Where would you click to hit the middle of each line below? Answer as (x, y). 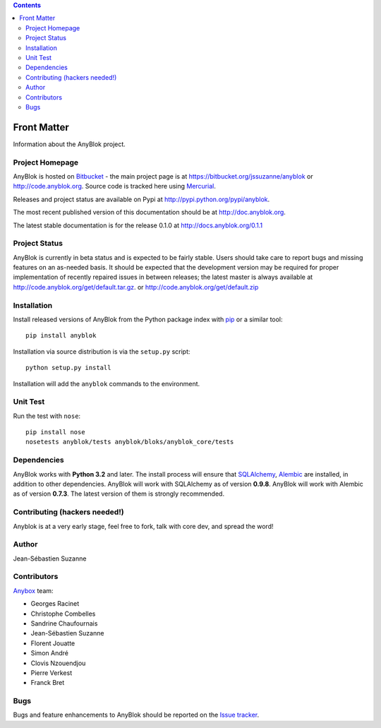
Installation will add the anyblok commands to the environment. (107, 383)
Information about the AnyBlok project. (69, 144)
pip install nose (55, 432)
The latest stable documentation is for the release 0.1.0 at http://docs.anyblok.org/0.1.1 (138, 225)
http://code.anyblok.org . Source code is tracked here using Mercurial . (115, 186)
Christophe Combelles (63, 614)
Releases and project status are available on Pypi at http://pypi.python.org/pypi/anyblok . (141, 199)
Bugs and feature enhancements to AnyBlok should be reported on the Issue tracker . (136, 715)
